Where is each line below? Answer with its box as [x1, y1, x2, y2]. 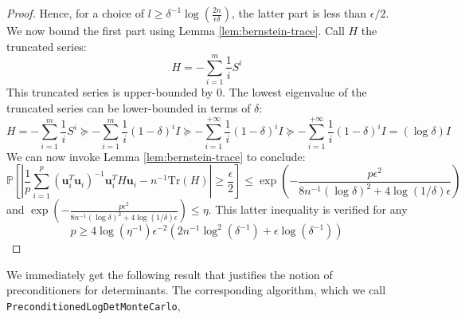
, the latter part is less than [231, 5, 367, 21]
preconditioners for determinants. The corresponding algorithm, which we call [6, 282, 386, 298]
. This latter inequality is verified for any [208, 201, 408, 218]
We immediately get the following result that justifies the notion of [6, 266, 333, 282]
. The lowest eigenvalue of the [222, 84, 367, 100]
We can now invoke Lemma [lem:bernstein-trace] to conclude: [6, 148, 306, 164]
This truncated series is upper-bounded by [6, 84, 213, 100]
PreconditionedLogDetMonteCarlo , [6, 297, 181, 313]
